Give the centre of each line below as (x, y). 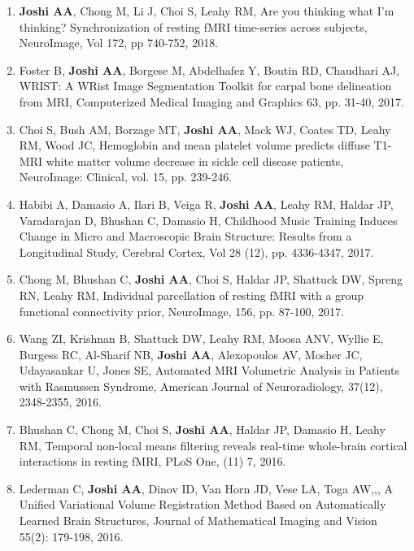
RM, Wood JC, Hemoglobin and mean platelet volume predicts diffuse (194, 145)
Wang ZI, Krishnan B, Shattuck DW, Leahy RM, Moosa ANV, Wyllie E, (201, 338)
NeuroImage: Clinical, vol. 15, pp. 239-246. (126, 177)
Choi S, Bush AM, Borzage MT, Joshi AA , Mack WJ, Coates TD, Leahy (205, 129)
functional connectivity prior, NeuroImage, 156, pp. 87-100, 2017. (181, 311)
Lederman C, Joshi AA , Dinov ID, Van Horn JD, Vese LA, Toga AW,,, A (206, 488)
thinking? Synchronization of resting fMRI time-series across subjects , (193, 26)
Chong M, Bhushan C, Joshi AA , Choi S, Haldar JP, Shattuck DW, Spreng (211, 279)
